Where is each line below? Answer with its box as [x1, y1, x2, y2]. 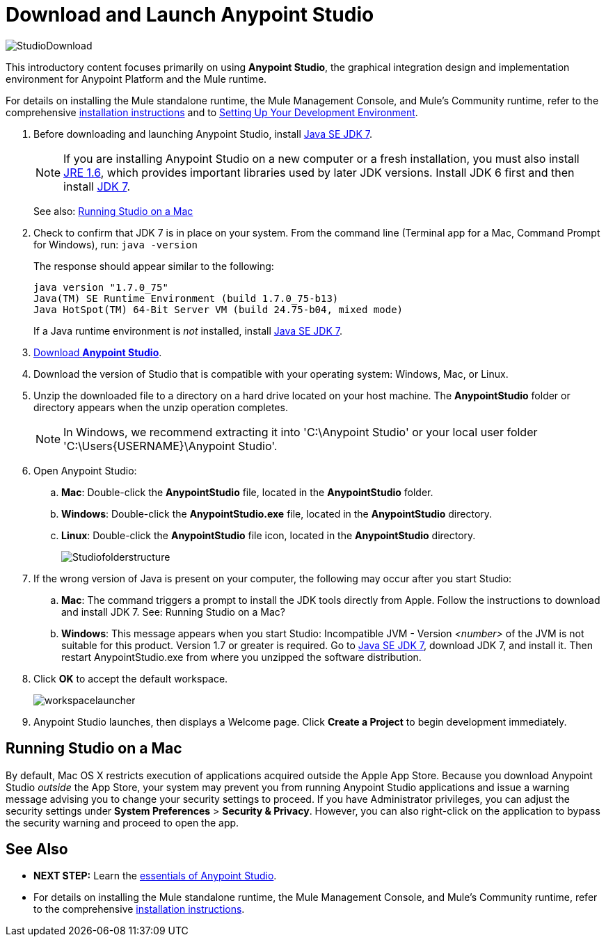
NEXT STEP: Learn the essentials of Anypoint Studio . [33, 870, 277, 882]
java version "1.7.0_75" [33, 281, 168, 293]
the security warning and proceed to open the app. [6, 816, 239, 829]
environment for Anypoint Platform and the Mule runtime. [6, 72, 267, 85]
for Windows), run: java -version [33, 238, 198, 250]
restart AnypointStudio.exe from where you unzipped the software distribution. [61, 650, 422, 663]
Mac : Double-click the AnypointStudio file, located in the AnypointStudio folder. [61, 486, 433, 498]
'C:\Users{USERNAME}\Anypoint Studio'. [63, 438, 278, 453]
